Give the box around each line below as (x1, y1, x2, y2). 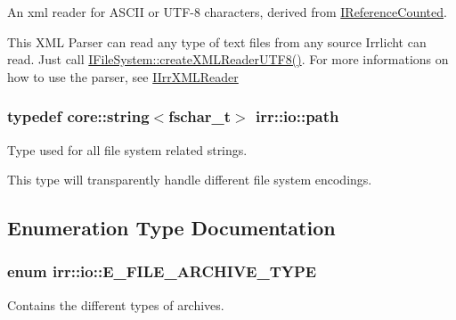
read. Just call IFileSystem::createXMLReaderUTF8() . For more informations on (7, 50, 449, 69)
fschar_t (168, 105, 232, 127)
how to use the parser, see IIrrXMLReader (7, 67, 239, 86)
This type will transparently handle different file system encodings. (7, 170, 372, 189)
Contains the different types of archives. (7, 295, 224, 314)
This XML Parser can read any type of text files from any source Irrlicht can (7, 32, 427, 51)
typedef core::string (7, 105, 150, 127)
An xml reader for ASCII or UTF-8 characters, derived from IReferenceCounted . (7, 3, 447, 21)
